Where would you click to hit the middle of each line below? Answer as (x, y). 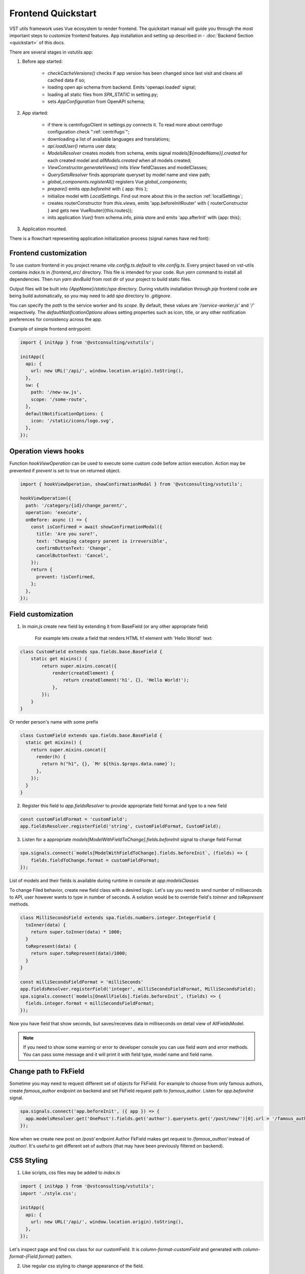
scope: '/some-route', (59, 399)
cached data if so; (67, 80)
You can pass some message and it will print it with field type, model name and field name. (118, 1054)
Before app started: (42, 62)
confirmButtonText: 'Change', (74, 548)
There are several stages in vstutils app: (51, 52)
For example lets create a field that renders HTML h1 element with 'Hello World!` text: (124, 638)
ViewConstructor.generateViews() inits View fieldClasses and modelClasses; (128, 168)
